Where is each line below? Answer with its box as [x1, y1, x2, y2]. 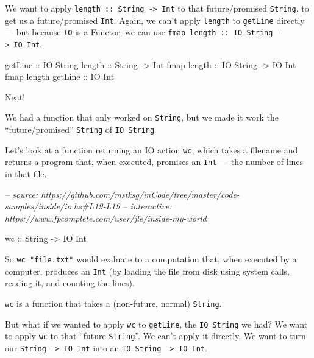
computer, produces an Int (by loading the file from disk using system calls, [5, 264, 290, 277]
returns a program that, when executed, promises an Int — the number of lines [5, 155, 304, 168]
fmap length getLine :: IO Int [5, 70, 115, 83]
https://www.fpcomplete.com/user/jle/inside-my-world [5, 211, 207, 224]
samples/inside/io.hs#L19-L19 [5, 200, 120, 212]
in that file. [5, 167, 47, 180]
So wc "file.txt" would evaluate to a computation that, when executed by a [5, 253, 297, 265]
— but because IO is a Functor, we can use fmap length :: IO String [5, 26, 273, 38]
